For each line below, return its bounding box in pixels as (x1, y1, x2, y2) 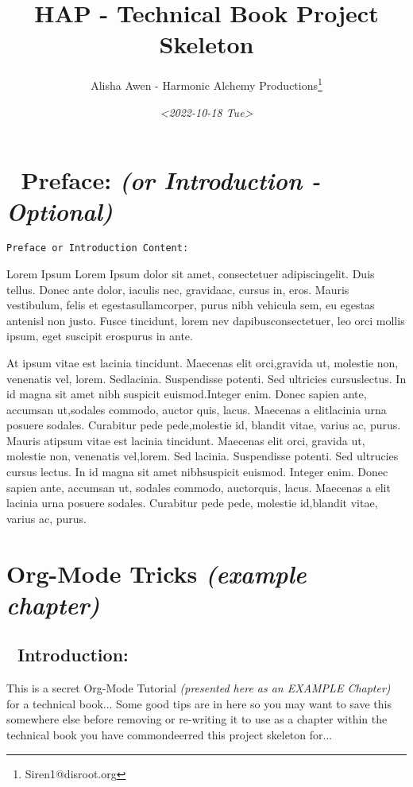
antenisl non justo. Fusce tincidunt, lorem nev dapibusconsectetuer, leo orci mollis (6, 312, 405, 328)
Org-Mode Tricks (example (6, 556, 307, 590)
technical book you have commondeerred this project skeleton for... (6, 726, 333, 742)
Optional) (6, 195, 114, 228)
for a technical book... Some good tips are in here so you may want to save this (6, 695, 392, 711)
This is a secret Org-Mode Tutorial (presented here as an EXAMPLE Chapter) (6, 680, 391, 696)
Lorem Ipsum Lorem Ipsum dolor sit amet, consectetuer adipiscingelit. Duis (6, 265, 375, 281)
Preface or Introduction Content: (6, 242, 189, 254)
